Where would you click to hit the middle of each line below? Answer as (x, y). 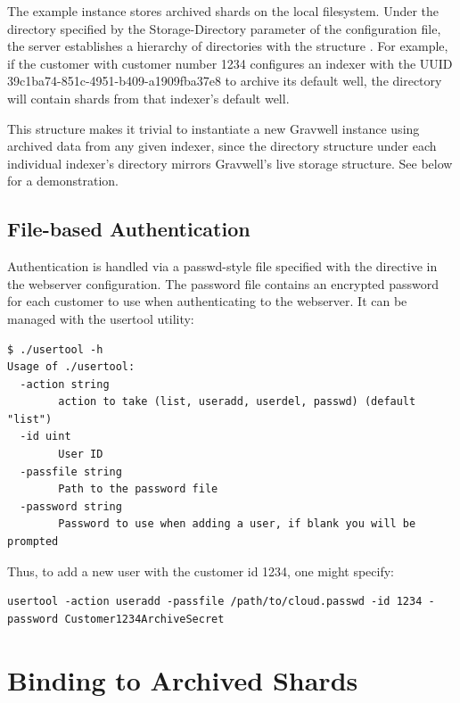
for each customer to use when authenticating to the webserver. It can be (207, 301)
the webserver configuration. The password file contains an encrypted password (223, 283)
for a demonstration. (63, 181)
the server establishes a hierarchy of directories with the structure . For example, (228, 46)
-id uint (45, 437)
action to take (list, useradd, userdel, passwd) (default (237, 402)
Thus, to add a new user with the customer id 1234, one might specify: (201, 571)
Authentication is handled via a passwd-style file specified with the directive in (222, 266)
